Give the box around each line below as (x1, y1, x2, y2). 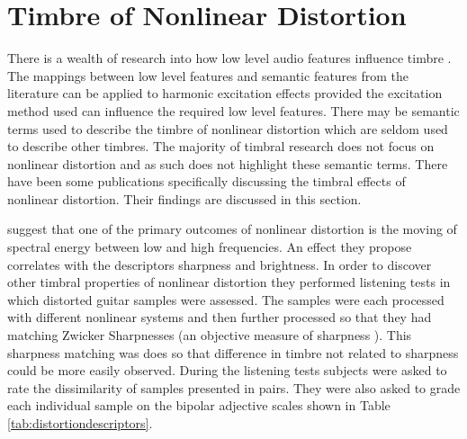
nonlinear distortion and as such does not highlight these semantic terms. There (7, 154, 448, 173)
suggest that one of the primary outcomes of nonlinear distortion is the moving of (7, 219, 457, 238)
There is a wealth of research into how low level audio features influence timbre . (7, 49, 452, 67)
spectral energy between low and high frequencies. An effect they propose (7, 237, 412, 256)
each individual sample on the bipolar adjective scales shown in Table (7, 396, 391, 415)
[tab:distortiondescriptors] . (7, 414, 153, 432)
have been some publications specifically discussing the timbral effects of (7, 172, 406, 191)
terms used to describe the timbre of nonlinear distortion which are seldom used (7, 119, 448, 138)
